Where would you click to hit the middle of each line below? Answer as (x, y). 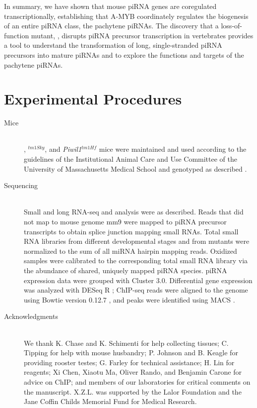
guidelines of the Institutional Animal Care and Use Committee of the (130, 159)
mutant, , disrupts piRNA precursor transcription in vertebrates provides (142, 35)
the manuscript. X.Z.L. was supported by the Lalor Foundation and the (133, 391)
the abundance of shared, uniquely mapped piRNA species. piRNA (126, 270)
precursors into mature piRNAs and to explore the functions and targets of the (124, 54)
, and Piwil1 (63, 149)
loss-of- (231, 26)
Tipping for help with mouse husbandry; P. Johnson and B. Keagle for (131, 353)
